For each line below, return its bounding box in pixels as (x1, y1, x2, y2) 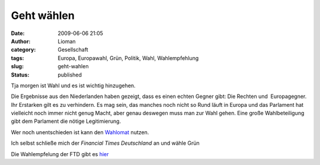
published (57, 71, 82, 78)
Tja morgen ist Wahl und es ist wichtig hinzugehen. (11, 82, 136, 89)
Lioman (57, 37, 76, 45)
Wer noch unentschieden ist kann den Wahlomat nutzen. (11, 128, 149, 136)
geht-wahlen (57, 63, 89, 70)
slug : (11, 63, 24, 70)
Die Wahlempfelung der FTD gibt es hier (11, 150, 109, 157)
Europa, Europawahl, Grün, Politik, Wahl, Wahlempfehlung (57, 54, 199, 62)
